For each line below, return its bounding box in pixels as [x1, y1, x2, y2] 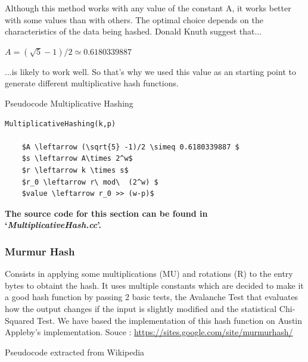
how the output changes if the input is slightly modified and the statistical [5, 302, 277, 314]
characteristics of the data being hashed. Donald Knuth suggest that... [5, 25, 262, 38]
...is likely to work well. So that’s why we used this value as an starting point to [5, 65, 296, 77]
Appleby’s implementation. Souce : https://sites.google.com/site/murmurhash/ [5, 326, 293, 338]
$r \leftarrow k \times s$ [21, 166, 129, 174]
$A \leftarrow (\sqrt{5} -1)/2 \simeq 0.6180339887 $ [21, 142, 239, 151]
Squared [5, 314, 35, 326]
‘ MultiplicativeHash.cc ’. [5, 219, 101, 231]
